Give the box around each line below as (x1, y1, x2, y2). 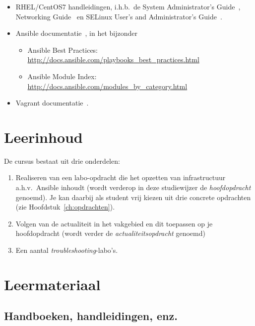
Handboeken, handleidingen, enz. (4, 308, 178, 324)
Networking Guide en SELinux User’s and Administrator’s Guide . (15, 11, 222, 21)
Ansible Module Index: (27, 71, 97, 81)
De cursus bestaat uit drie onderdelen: (4, 155, 120, 166)
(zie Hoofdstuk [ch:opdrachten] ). (15, 202, 115, 212)
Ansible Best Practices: (27, 44, 98, 55)
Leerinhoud (4, 126, 83, 147)
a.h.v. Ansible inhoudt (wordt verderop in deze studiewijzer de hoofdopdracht (15, 182, 251, 193)
